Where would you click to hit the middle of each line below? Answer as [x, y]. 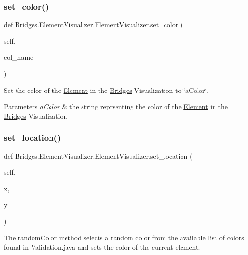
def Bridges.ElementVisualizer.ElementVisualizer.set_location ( [98, 155]
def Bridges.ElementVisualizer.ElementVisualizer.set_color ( [94, 25]
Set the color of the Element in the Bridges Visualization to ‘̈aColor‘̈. [107, 90]
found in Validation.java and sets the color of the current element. [102, 247]
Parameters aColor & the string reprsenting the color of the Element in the [116, 106]
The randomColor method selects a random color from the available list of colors [124, 237]
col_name [19, 57]
